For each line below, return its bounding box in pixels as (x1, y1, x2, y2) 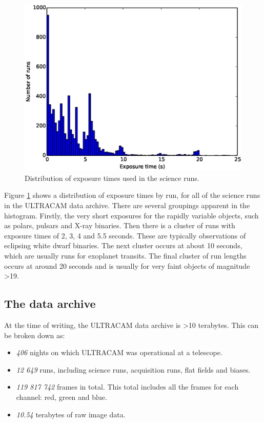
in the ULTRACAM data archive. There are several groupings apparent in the (4, 199, 250, 210)
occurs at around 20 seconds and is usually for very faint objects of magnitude (4, 260, 250, 271)
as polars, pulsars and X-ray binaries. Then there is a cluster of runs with (4, 220, 235, 231)
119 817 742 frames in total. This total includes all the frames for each (16, 381, 239, 392)
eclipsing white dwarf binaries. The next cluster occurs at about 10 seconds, (4, 240, 242, 251)
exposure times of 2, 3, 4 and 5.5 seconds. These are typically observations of (4, 230, 246, 241)
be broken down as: (4, 329, 65, 340)
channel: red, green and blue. (16, 391, 107, 402)
